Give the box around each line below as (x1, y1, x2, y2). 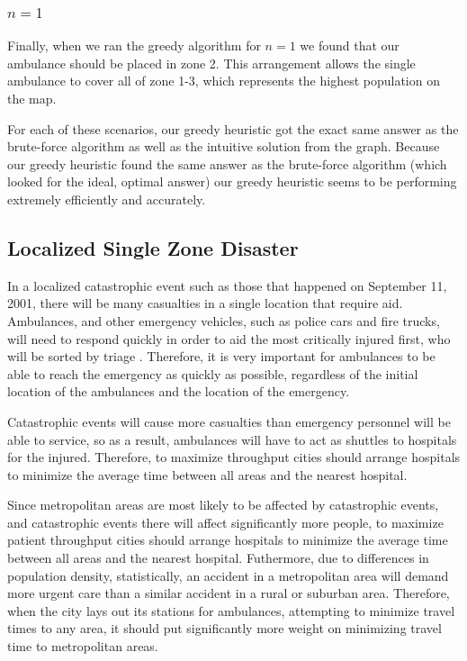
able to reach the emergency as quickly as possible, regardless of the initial (7, 364, 418, 383)
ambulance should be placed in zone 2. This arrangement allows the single (7, 53, 416, 72)
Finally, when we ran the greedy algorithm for (7, 36, 261, 55)
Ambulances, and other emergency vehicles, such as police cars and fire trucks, (7, 311, 440, 330)
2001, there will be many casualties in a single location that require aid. (7, 294, 403, 312)
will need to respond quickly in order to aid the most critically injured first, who (7, 329, 451, 348)
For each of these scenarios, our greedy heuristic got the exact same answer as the (7, 119, 459, 138)
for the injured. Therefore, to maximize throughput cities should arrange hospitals (7, 448, 461, 466)
